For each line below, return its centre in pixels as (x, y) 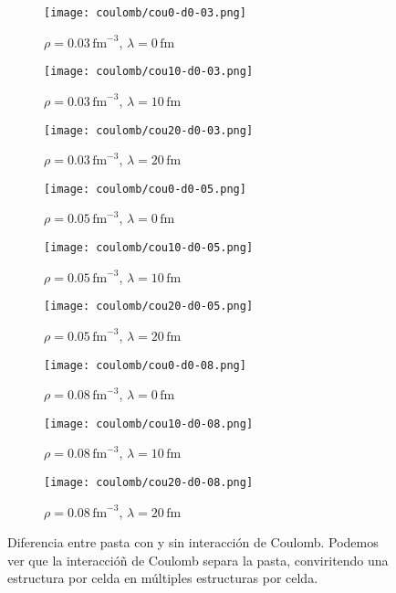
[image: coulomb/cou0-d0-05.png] (145, 189)
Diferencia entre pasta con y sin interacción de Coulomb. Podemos (193, 542)
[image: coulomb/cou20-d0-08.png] (149, 482)
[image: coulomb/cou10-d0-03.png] (149, 72)
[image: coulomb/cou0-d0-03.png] (145, 13)
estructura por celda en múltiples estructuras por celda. (163, 578)
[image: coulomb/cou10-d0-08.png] (149, 424)
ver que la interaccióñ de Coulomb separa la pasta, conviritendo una (198, 560)
